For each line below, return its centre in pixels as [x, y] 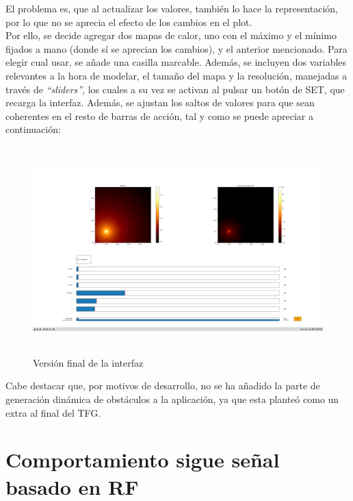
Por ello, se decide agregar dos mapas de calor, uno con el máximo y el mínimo [171, 35]
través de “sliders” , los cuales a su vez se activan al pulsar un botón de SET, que [175, 89]
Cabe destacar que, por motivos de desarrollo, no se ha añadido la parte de [163, 386]
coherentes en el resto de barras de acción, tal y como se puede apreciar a [160, 115]
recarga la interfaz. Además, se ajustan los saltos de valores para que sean [160, 102]
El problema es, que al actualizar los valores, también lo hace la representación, [172, 8]
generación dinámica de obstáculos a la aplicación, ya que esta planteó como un [172, 399]
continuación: [33, 129]
